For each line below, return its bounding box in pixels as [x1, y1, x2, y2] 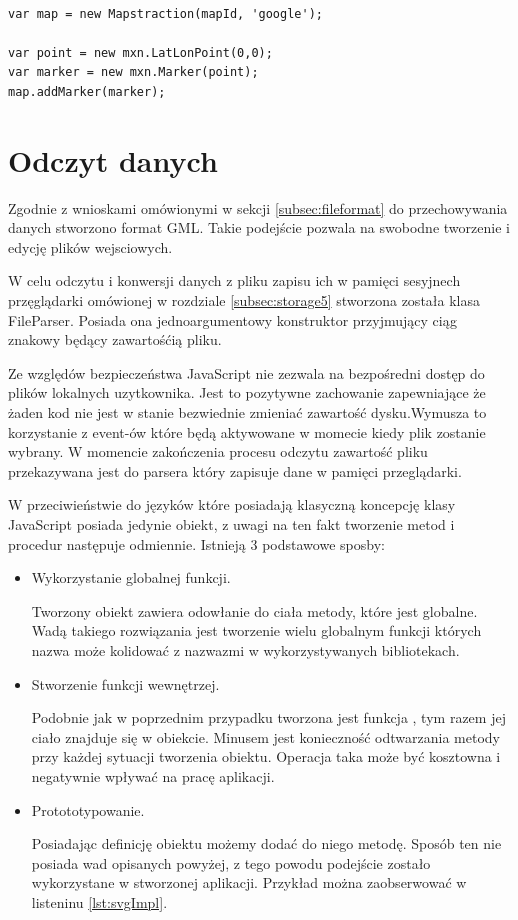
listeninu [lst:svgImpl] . [31, 891, 168, 912]
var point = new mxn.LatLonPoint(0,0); [8, 45, 273, 60]
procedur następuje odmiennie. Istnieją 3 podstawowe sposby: [8, 533, 385, 554]
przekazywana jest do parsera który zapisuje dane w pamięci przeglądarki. [8, 460, 462, 481]
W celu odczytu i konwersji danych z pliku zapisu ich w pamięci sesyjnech [8, 270, 461, 291]
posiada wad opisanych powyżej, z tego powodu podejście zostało [31, 852, 431, 873]
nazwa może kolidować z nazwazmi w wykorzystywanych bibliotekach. [31, 639, 460, 660]
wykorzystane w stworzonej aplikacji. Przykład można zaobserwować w [31, 872, 467, 893]
